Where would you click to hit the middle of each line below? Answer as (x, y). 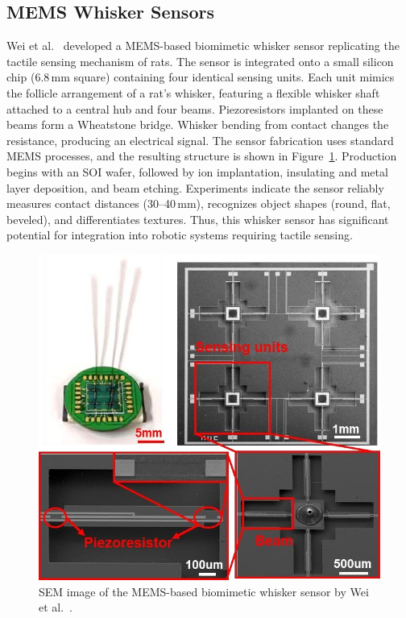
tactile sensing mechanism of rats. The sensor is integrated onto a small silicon (200, 61)
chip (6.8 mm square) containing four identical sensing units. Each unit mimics (201, 77)
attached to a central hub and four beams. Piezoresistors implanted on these (195, 108)
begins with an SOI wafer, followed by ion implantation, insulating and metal (197, 171)
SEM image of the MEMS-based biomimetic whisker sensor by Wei (204, 591)
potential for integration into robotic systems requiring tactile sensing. (180, 235)
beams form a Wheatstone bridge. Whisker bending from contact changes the (198, 124)
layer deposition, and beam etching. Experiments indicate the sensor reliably (195, 187)
